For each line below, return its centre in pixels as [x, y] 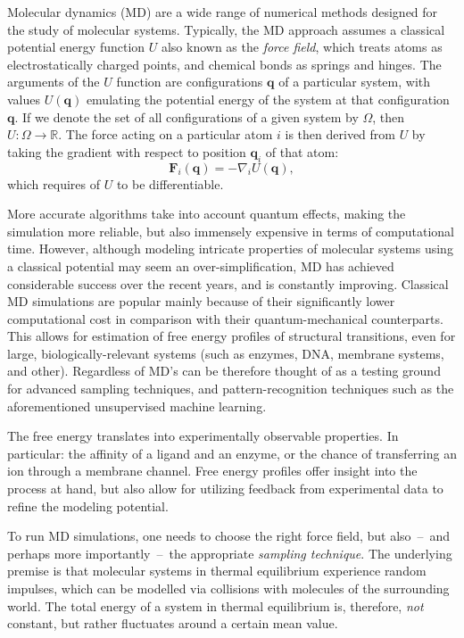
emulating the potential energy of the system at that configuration [268, 99]
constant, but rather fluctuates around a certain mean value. [173, 623]
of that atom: [302, 151]
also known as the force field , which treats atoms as [302, 47]
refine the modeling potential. [88, 505]
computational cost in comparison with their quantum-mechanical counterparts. [225, 318]
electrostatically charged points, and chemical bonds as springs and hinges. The [224, 64]
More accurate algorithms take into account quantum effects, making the [207, 214]
